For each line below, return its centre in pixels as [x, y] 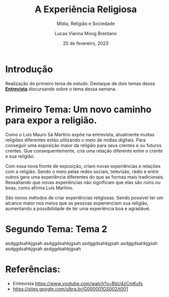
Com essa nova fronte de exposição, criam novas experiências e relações [83, 166]
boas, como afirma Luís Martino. [39, 188]
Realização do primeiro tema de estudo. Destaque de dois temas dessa [80, 83]
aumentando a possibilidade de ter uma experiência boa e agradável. [78, 208]
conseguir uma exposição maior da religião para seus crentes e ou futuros [83, 145]
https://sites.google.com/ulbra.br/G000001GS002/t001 [70, 289]
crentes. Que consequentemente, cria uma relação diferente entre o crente [84, 151]
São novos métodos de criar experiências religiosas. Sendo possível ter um [84, 197]
